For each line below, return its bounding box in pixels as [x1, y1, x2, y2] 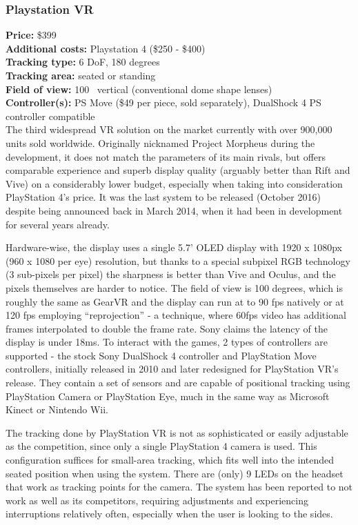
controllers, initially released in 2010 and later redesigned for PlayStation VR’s [6, 361, 339, 376]
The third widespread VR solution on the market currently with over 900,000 [6, 122, 332, 137]
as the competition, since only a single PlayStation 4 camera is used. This [6, 439, 317, 453]
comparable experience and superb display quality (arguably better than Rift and [6, 163, 350, 177]
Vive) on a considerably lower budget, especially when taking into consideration [6, 176, 343, 190]
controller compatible [6, 108, 95, 123]
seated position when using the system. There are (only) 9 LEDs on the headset [6, 466, 344, 480]
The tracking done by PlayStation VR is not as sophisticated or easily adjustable [6, 425, 348, 439]
